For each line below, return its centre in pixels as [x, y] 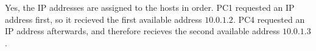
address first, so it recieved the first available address [104, 19]
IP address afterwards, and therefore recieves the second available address [142, 31]
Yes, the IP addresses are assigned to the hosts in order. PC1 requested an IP [150, 7]
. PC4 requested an [269, 19]
